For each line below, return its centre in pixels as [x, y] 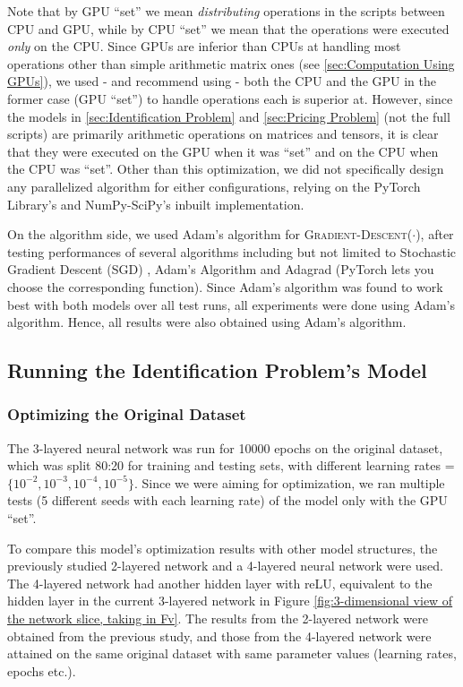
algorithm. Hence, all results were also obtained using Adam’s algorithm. [207, 322]
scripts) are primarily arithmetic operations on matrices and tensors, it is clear [223, 134]
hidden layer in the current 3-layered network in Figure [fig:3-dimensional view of [230, 601]
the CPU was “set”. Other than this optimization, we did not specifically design [226, 169]
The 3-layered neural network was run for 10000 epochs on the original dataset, [225, 447]
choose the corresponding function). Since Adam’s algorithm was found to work [225, 286]
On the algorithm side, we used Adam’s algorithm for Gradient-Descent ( [210, 234]
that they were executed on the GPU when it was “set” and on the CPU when [223, 151]
